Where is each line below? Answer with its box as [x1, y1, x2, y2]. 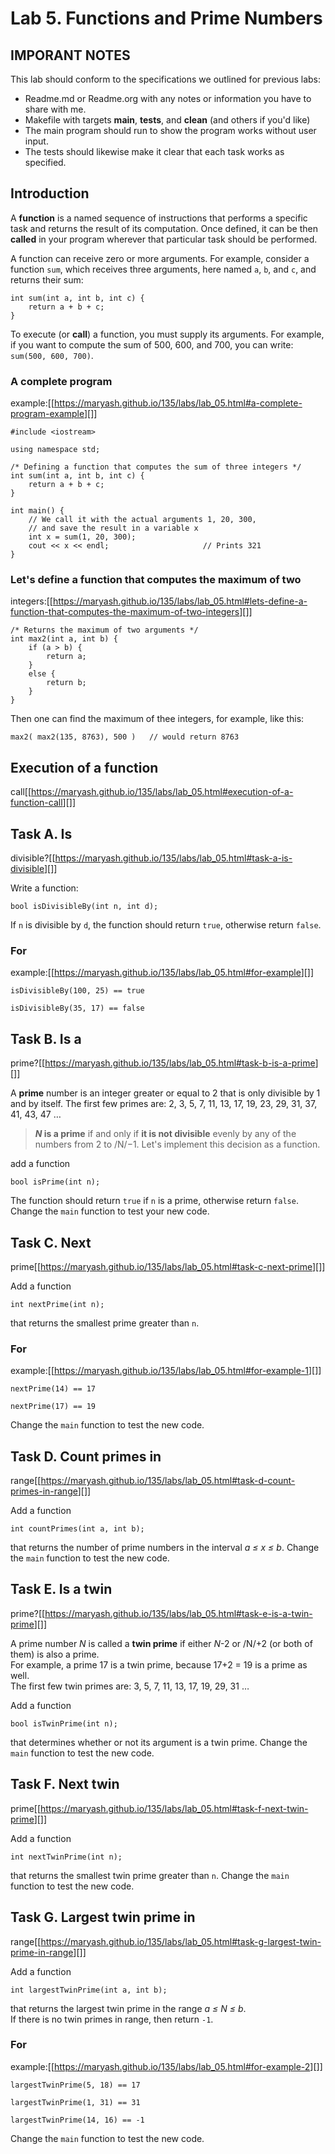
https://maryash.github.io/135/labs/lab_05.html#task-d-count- [40, 1475, 296, 1487]
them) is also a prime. [10, 1648, 100, 1660]
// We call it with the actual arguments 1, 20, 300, [28, 515, 257, 525]
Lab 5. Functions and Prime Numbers [10, 7, 323, 30]
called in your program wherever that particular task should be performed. [10, 233, 318, 245]
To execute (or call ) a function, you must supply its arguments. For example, [10, 328, 325, 340]
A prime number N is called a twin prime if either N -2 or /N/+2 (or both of [10, 1637, 313, 1649]
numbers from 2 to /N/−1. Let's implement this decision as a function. [34, 1138, 321, 1151]
